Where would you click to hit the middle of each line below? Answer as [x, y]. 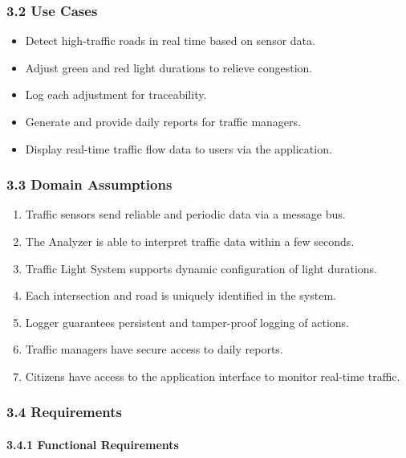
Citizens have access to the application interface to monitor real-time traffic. [213, 376]
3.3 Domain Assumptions [89, 184]
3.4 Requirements [64, 412]
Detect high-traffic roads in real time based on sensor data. [170, 41]
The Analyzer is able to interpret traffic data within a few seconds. [190, 241]
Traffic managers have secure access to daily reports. [154, 349]
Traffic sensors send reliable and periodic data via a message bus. [185, 214]
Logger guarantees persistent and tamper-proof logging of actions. [187, 322]
